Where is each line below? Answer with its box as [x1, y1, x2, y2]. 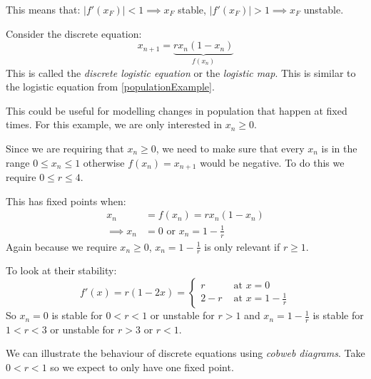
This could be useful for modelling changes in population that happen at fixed [6, 103, 347, 118]
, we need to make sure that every [156, 141, 305, 155]
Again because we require [6, 239, 117, 254]
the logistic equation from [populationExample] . [6, 79, 215, 94]
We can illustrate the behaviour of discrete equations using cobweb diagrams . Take [6, 346, 365, 360]
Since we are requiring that [6, 141, 124, 155]
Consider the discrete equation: [6, 26, 142, 41]
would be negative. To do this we [200, 155, 345, 170]
